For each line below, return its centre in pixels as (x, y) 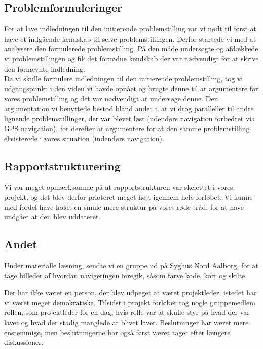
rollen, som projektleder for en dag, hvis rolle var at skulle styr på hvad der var (127, 312)
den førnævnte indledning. (45, 68)
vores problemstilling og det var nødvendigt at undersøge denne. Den (111, 98)
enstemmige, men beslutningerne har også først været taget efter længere (117, 332)
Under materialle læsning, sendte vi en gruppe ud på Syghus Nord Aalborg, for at (131, 265)
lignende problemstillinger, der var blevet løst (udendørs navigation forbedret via (130, 118)
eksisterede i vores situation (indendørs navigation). (84, 138)
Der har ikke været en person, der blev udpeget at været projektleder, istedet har (130, 292)
